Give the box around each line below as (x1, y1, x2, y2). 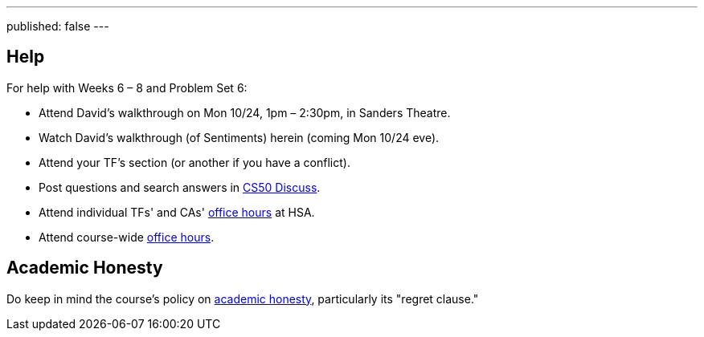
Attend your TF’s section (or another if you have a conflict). (39, 155, 350, 169)
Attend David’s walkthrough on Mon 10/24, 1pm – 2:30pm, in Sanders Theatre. (39, 105, 451, 120)
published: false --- (6, 19, 109, 33)
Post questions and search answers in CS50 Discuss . (39, 180, 321, 194)
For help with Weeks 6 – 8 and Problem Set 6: (6, 80, 248, 95)
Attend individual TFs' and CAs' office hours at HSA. (39, 205, 315, 219)
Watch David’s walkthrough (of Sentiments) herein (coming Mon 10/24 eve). (39, 130, 440, 144)
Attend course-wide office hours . (39, 229, 215, 244)
